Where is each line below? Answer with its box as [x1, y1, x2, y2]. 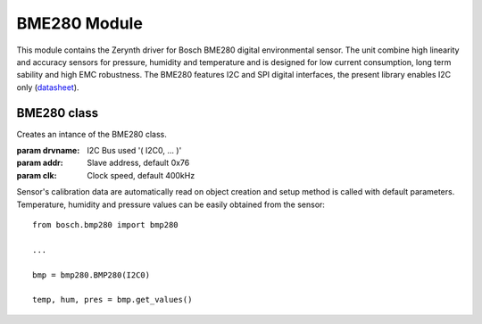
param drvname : [16, 145, 80, 156]
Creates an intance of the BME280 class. [16, 129, 167, 139]
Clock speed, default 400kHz [87, 170, 195, 180]
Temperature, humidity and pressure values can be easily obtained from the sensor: [16, 199, 326, 210]
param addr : [16, 157, 63, 169]
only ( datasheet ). [16, 81, 79, 93]
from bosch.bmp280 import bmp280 [32, 220, 179, 229]
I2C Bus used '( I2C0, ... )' [87, 145, 182, 156]
